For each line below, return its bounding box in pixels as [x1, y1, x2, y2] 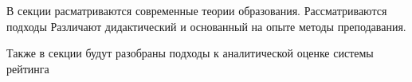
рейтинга [6, 60, 49, 76]
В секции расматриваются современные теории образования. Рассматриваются [6, 2, 387, 18]
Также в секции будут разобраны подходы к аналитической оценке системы [6, 45, 374, 61]
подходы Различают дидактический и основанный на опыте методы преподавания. [6, 18, 406, 34]
